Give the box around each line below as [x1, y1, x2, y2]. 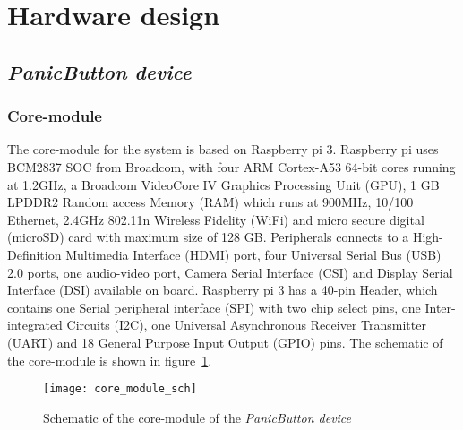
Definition [7, 245, 62, 263]
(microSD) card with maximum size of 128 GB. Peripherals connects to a [7, 228, 409, 246]
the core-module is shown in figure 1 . [7, 350, 212, 369]
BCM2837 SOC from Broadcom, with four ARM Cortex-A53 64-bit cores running [7, 157, 456, 176]
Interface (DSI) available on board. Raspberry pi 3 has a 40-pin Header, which [7, 280, 438, 299]
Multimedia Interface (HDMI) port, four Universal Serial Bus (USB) [65, 245, 442, 263]
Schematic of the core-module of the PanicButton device [43, 408, 352, 426]
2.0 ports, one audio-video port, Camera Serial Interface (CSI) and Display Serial [7, 262, 453, 281]
